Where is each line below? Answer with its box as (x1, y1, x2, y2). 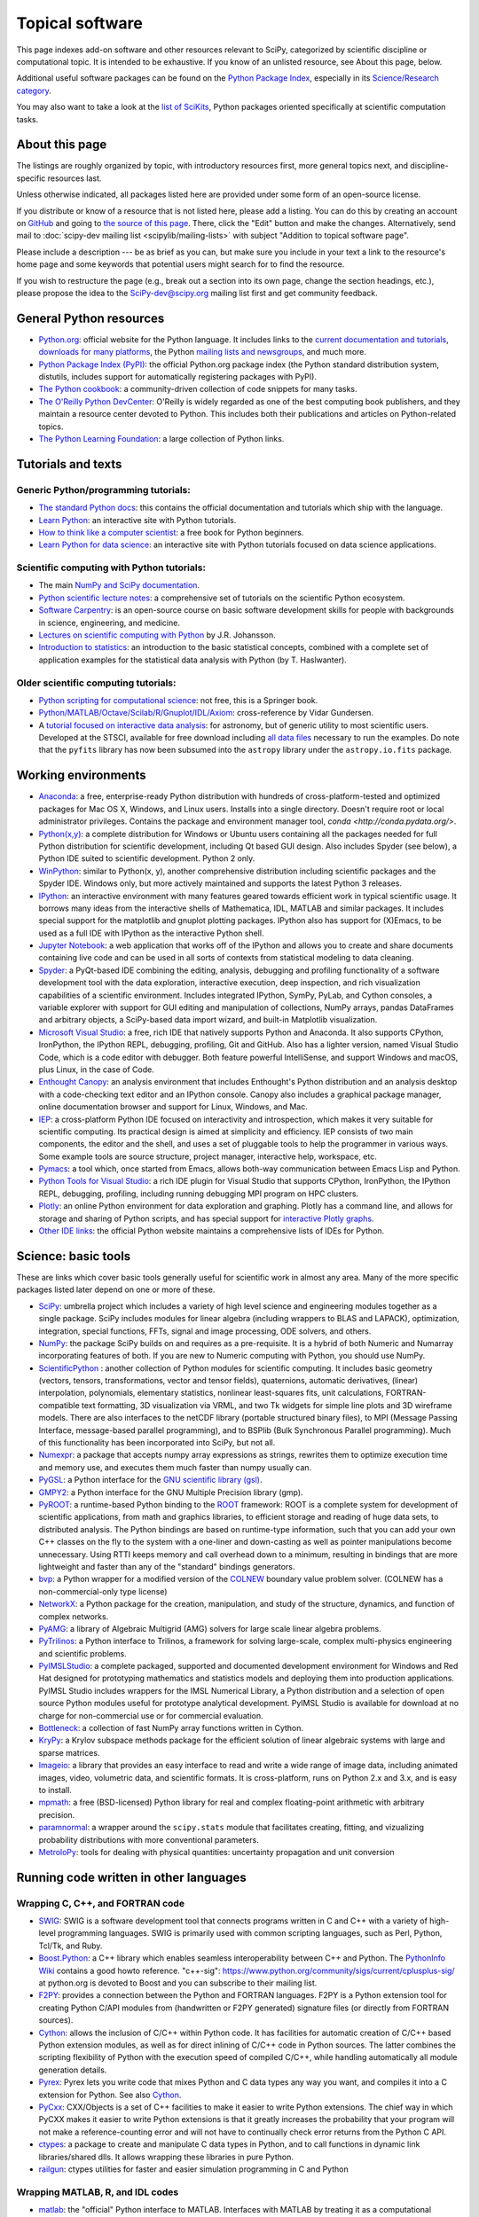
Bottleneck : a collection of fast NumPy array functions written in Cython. (38, 1723, 304, 1734)
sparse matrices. (38, 1747, 100, 1758)
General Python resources (16, 310, 165, 325)
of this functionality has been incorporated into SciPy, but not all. (38, 1438, 276, 1448)
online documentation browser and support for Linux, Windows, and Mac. (38, 1101, 308, 1112)
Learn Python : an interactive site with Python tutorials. (38, 514, 237, 525)
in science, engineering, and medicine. (38, 617, 181, 628)
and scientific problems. (38, 1648, 128, 1658)
